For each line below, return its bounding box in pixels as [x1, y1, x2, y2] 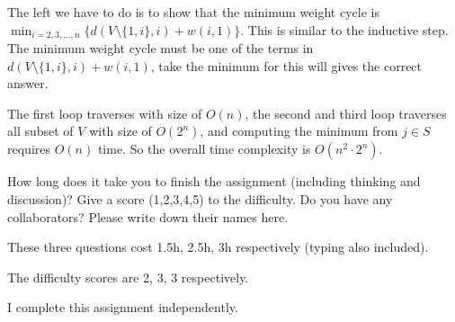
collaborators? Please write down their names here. [7, 207, 289, 226]
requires [7, 139, 50, 158]
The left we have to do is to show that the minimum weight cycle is [7, 3, 379, 21]
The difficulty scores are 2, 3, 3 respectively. [7, 267, 249, 286]
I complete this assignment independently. [7, 298, 238, 317]
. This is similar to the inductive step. [240, 20, 449, 39]
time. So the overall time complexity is [97, 139, 311, 158]
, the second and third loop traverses [245, 103, 447, 122]
